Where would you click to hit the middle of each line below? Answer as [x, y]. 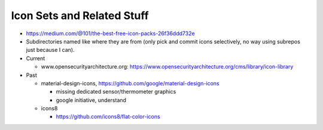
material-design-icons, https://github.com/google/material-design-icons [130, 83]
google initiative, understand [91, 100]
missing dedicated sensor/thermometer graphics [116, 92]
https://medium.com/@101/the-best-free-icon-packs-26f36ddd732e [110, 33]
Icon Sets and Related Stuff [80, 16]
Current [36, 58]
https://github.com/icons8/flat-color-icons [108, 117]
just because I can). [50, 50]
